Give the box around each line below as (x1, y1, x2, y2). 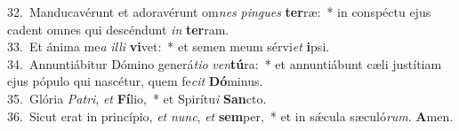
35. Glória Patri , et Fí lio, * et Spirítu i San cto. (7, 89, 267, 107)
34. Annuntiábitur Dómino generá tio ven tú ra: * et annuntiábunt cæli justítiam (7, 54, 442, 73)
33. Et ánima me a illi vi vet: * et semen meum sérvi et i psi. (7, 37, 330, 56)
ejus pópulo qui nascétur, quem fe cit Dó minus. (7, 72, 263, 90)
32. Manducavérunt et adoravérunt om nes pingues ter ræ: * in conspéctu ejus (7, 3, 431, 20)
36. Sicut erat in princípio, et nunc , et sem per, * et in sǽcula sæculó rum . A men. (7, 106, 454, 125)
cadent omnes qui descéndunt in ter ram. (7, 19, 229, 38)
